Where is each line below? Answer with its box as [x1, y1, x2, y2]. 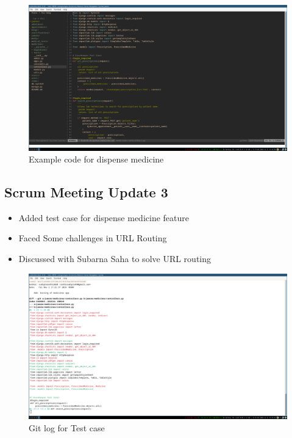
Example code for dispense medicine [29, 153, 164, 166]
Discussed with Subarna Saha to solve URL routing [18, 252, 212, 265]
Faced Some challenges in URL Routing [18, 232, 167, 244]
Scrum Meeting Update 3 [4, 183, 168, 202]
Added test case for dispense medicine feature [18, 211, 189, 224]
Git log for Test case [29, 421, 105, 434]
